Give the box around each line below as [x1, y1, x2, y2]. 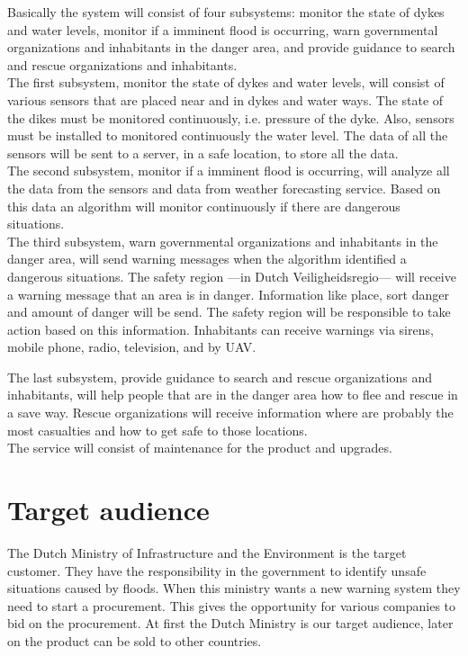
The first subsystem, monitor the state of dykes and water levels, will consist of [7, 73, 445, 92]
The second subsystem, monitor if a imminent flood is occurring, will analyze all [7, 161, 450, 180]
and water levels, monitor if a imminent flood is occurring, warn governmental [7, 20, 438, 39]
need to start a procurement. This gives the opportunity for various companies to [7, 596, 456, 615]
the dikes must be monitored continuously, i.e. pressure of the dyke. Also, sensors [7, 108, 454, 127]
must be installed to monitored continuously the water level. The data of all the [7, 126, 448, 145]
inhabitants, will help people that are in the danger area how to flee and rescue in [7, 385, 458, 404]
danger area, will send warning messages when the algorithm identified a [7, 249, 407, 268]
